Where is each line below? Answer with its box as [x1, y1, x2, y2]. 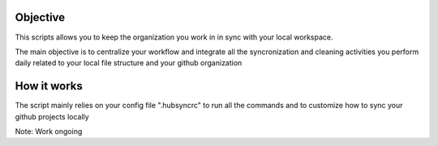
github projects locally [15, 111, 89, 121]
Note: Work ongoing [15, 126, 83, 136]
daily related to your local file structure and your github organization [15, 58, 243, 68]
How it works [15, 79, 83, 93]
